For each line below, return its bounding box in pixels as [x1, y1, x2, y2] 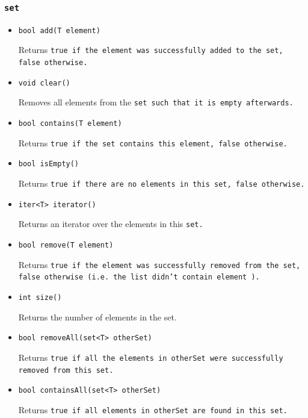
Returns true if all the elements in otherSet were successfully [18, 351, 283, 363]
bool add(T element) [18, 26, 100, 35]
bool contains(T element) [18, 119, 122, 128]
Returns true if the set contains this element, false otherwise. [18, 136, 288, 149]
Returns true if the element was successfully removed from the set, [18, 258, 301, 270]
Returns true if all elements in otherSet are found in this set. [18, 403, 288, 416]
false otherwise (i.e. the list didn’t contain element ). [18, 273, 260, 282]
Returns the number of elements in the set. [18, 310, 177, 323]
